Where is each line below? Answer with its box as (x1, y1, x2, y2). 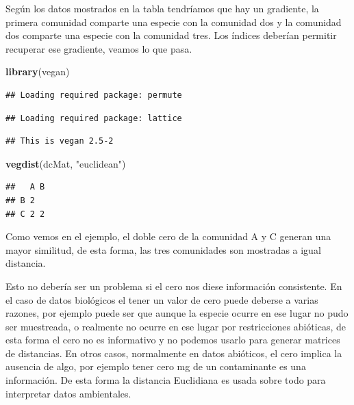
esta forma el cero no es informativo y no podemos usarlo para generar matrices (5, 332, 340, 347)
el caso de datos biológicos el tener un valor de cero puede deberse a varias (5, 292, 318, 306)
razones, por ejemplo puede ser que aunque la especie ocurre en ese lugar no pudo (5, 306, 349, 320)
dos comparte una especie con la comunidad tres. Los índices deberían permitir (5, 28, 337, 42)
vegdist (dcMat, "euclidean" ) (5, 156, 126, 170)
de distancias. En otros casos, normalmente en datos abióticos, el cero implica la (5, 345, 342, 360)
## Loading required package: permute (5, 90, 182, 100)
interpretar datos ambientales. (5, 386, 131, 400)
